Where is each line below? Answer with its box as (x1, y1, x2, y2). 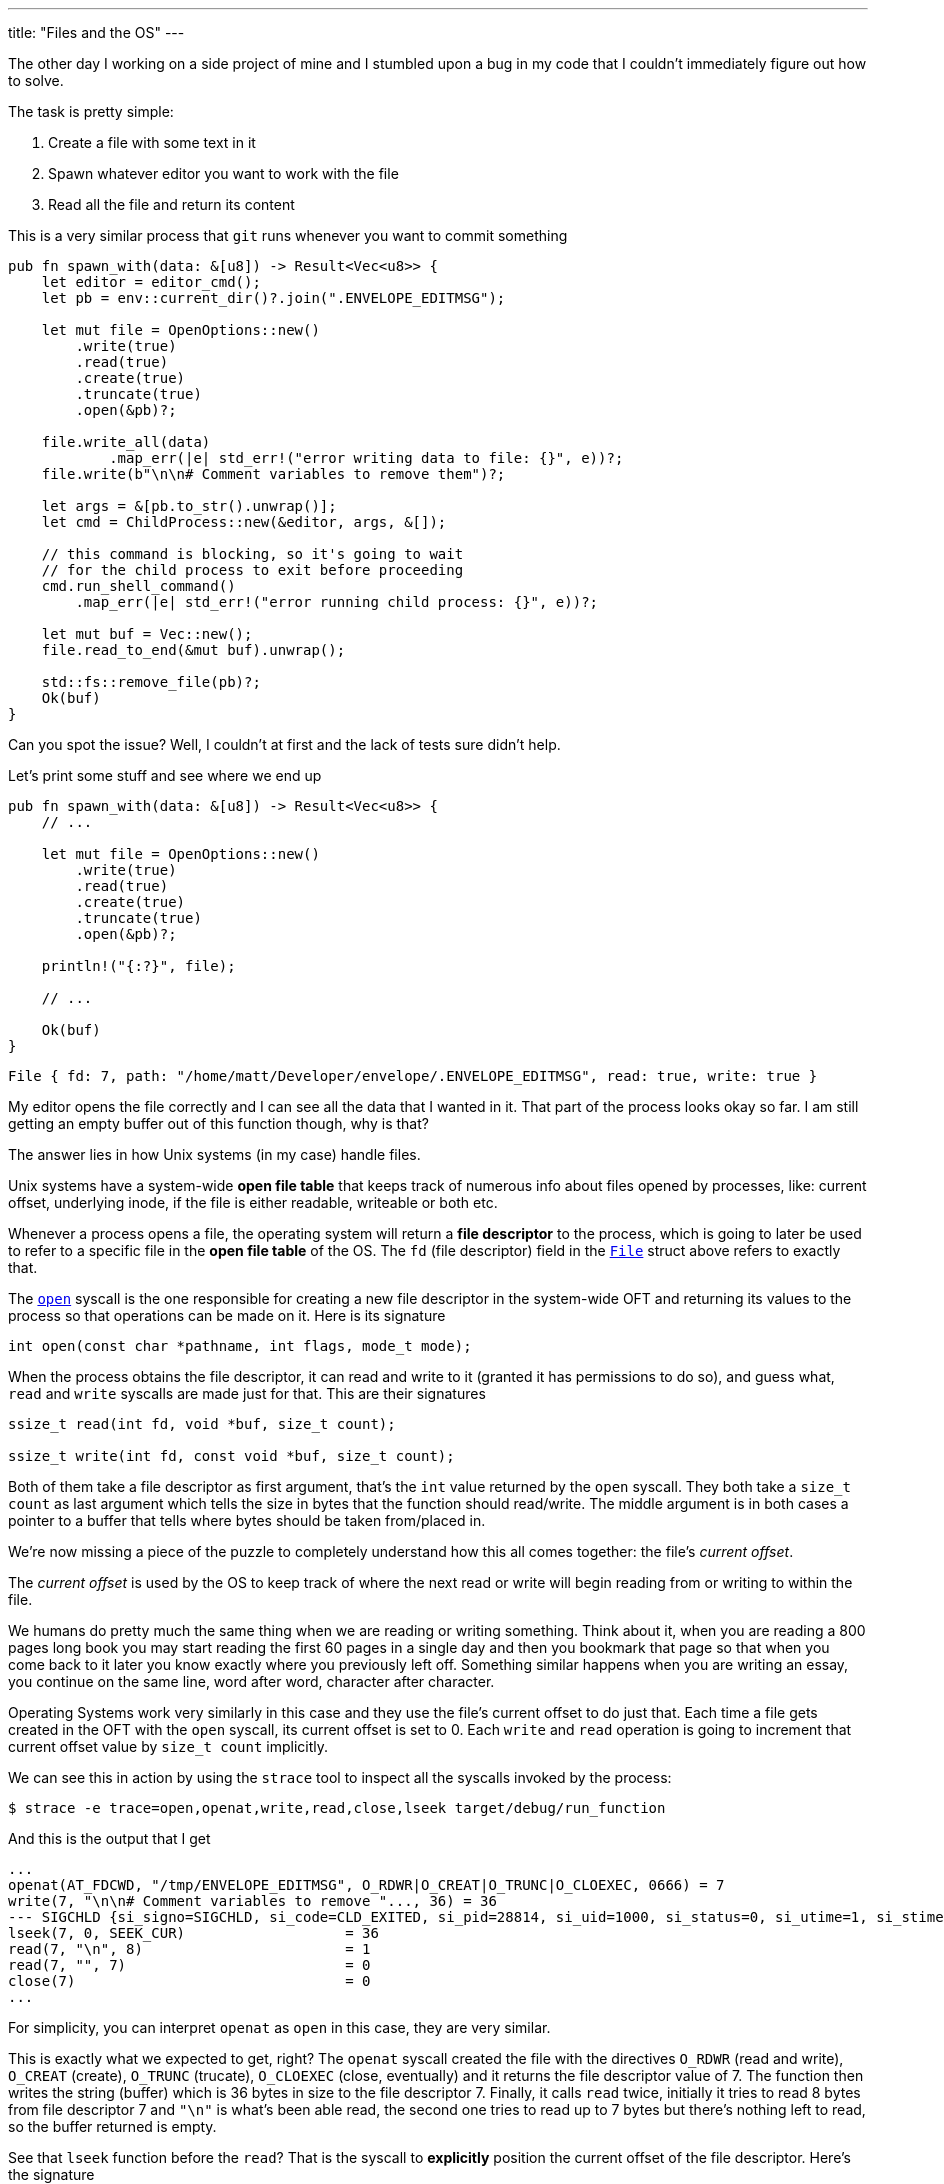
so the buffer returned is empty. (8, 2118, 217, 2135)
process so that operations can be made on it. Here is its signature (8, 1307, 446, 1324)
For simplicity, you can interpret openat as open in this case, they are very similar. (8, 2019, 551, 2036)
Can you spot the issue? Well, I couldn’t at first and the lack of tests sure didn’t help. (8, 736, 561, 753)
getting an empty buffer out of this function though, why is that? (8, 1115, 429, 1132)
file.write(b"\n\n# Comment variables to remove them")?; (41, 466, 506, 482)
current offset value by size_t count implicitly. (8, 1738, 329, 1755)
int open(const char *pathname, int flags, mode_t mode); (8, 1338, 472, 1354)
